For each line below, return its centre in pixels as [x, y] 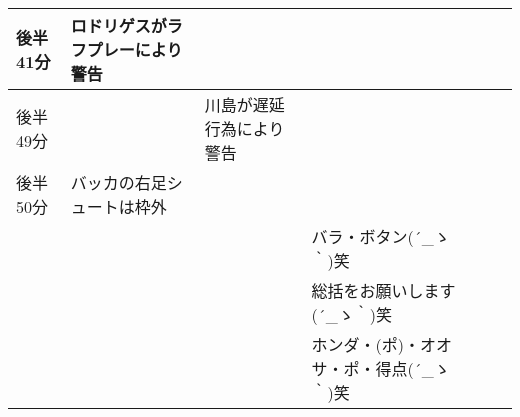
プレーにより [134, 49]
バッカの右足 [118, 182]
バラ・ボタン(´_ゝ [380, 236]
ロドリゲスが [118, 25]
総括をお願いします [383, 290]
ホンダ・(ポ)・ [366, 344]
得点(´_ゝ [412, 368]
